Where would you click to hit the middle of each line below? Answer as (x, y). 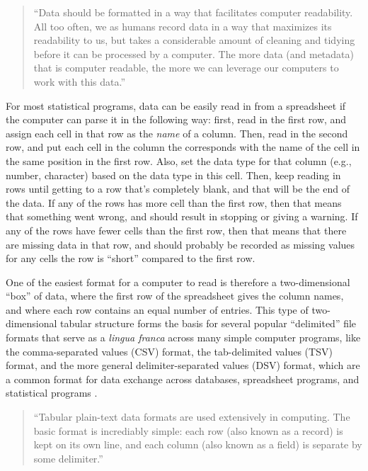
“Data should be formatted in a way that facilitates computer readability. (193, 12)
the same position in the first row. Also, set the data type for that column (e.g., (179, 160)
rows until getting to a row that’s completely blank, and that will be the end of (178, 189)
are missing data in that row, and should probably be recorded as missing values (180, 244)
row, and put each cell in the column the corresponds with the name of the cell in (183, 147)
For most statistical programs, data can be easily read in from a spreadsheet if (176, 105)
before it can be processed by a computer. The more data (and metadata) (194, 53)
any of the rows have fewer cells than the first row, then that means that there (176, 230)
